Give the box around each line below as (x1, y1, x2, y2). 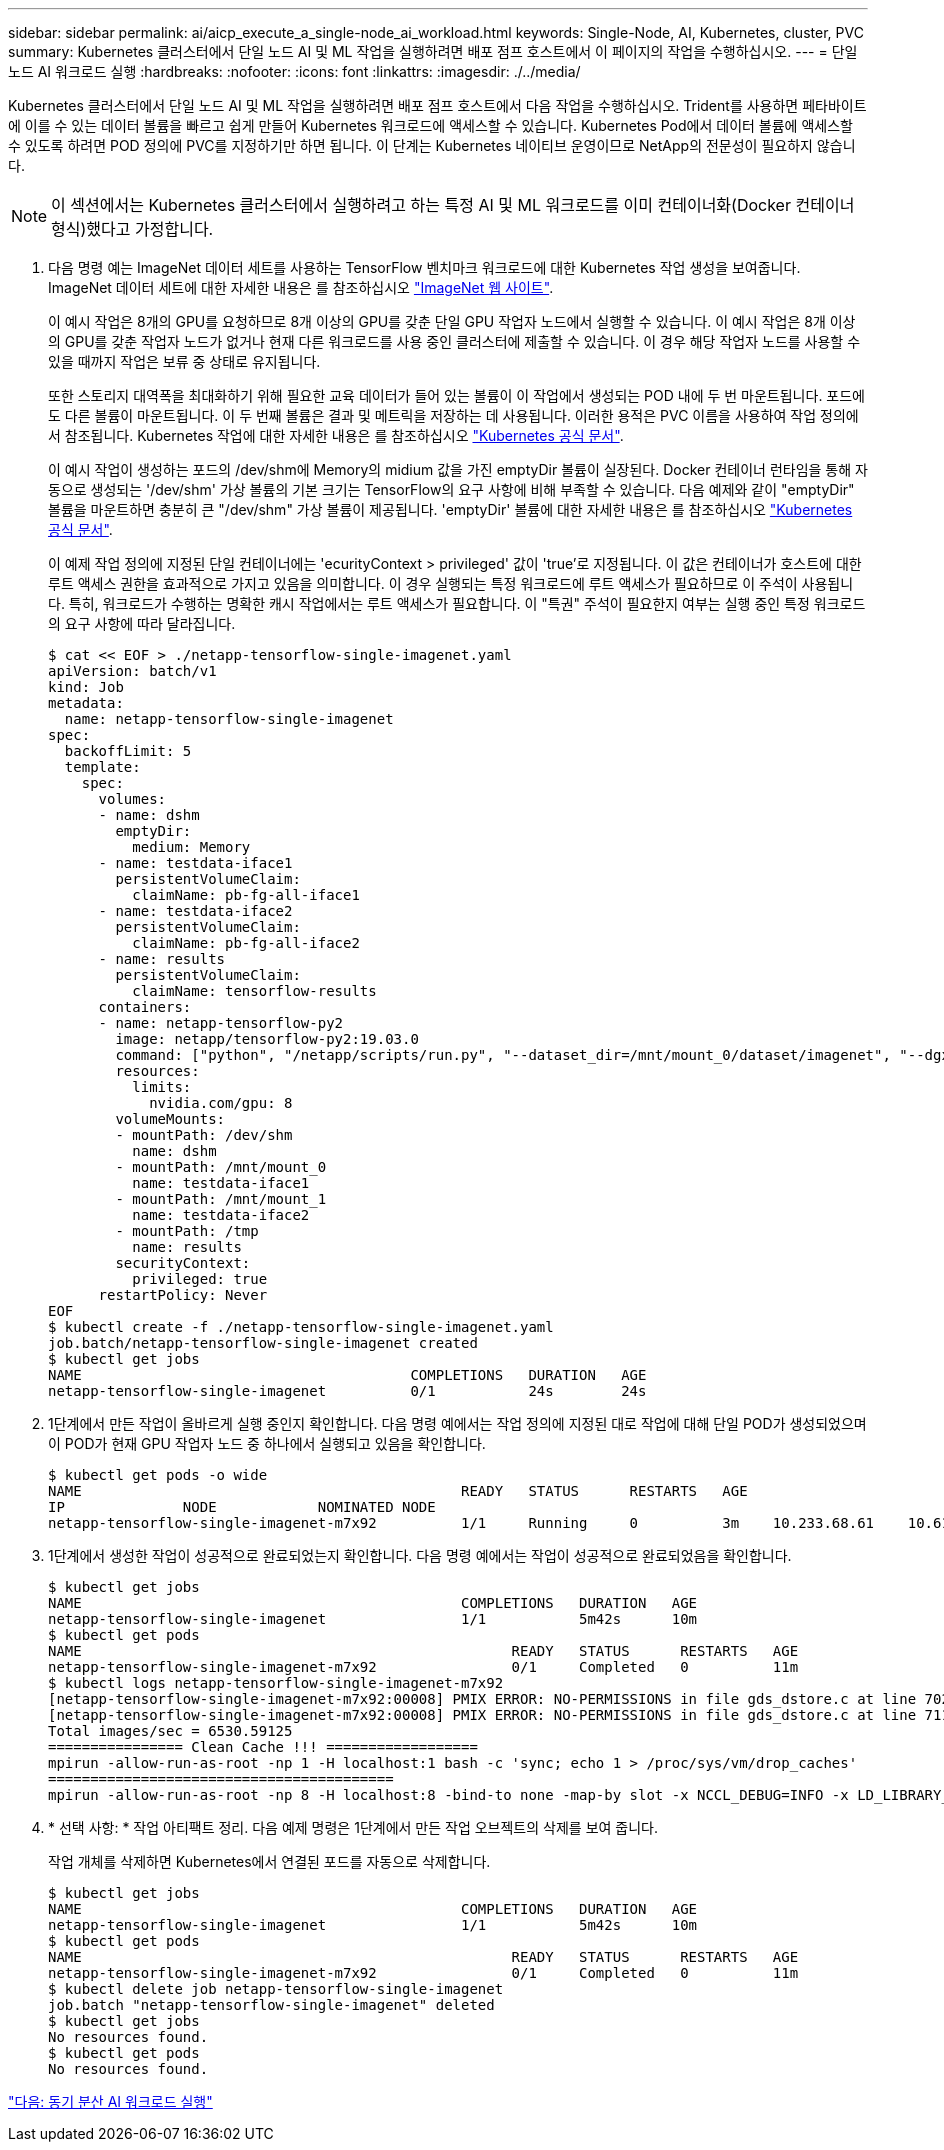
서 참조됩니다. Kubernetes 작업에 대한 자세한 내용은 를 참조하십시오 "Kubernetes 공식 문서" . (48, 427, 624, 444)
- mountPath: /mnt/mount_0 (115, 1159, 327, 1175)
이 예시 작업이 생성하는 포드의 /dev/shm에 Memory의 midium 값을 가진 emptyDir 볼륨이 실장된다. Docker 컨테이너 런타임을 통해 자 (48, 461, 868, 478)
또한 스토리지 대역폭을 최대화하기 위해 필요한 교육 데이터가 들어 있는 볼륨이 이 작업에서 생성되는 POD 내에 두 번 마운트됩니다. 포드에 (48, 387, 865, 404)
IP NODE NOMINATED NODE (48, 1499, 436, 1515)
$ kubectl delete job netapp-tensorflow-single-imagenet (48, 1981, 504, 1997)
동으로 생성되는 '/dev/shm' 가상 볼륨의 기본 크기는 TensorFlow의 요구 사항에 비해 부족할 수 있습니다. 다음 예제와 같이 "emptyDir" (48, 481, 855, 498)
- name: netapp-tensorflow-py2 (98, 1015, 344, 1031)
